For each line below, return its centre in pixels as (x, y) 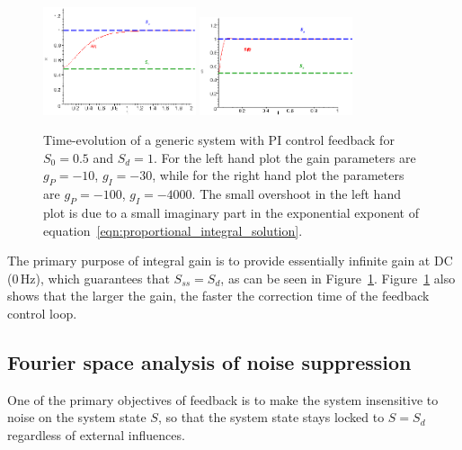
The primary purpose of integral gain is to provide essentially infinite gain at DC (230, 261)
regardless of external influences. (96, 434)
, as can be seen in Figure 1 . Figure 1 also (338, 278)
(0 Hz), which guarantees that (89, 278)
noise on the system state (77, 417)
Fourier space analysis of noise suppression (209, 361)
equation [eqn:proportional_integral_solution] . (173, 230)
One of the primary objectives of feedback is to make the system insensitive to (223, 399)
